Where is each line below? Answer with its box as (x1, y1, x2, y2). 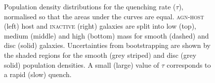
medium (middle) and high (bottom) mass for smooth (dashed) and (4, 30, 209, 41)
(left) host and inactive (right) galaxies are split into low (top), (4, 21, 196, 31)
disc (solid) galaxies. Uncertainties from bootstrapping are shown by (4, 40, 211, 50)
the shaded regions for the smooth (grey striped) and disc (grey (4, 49, 197, 60)
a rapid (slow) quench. (4, 69, 72, 80)
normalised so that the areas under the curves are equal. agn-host (4, 11, 204, 21)
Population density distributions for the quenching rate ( (4, 1, 176, 11)
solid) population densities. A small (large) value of (4, 59, 159, 70)
